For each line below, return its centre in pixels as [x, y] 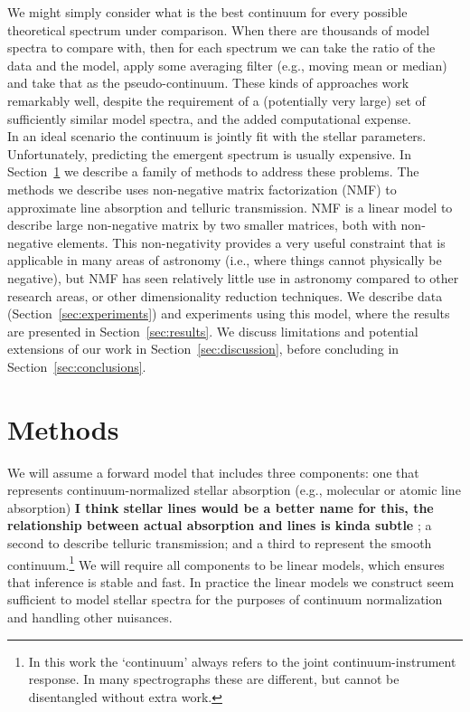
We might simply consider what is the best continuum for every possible [207, 12]
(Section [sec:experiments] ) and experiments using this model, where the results [229, 313]
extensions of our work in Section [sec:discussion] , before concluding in [203, 349]
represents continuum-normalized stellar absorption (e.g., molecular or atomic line [234, 490]
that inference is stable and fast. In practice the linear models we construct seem [231, 581]
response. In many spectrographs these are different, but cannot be [214, 679]
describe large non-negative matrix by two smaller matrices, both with [202, 225]
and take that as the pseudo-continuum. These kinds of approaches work [208, 83]
